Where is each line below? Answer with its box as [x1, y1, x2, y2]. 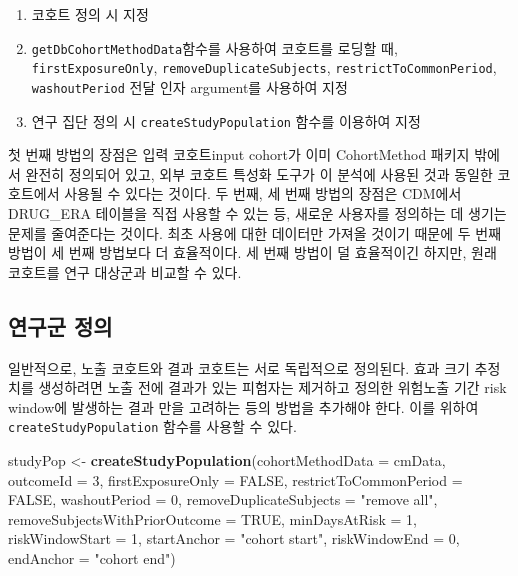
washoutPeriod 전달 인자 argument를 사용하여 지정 [31, 76, 348, 97]
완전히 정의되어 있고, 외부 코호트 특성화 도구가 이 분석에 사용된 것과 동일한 [25, 163, 493, 184]
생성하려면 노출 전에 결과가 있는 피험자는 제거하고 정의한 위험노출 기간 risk [38, 377, 507, 398]
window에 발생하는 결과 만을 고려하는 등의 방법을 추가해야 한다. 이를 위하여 [8, 396, 479, 417]
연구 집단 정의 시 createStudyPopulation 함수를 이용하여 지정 [31, 110, 421, 131]
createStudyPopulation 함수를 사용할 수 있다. [8, 416, 297, 437]
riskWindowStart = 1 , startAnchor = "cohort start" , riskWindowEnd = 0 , [8, 528, 460, 549]
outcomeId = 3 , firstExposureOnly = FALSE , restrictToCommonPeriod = [8, 469, 463, 490]
